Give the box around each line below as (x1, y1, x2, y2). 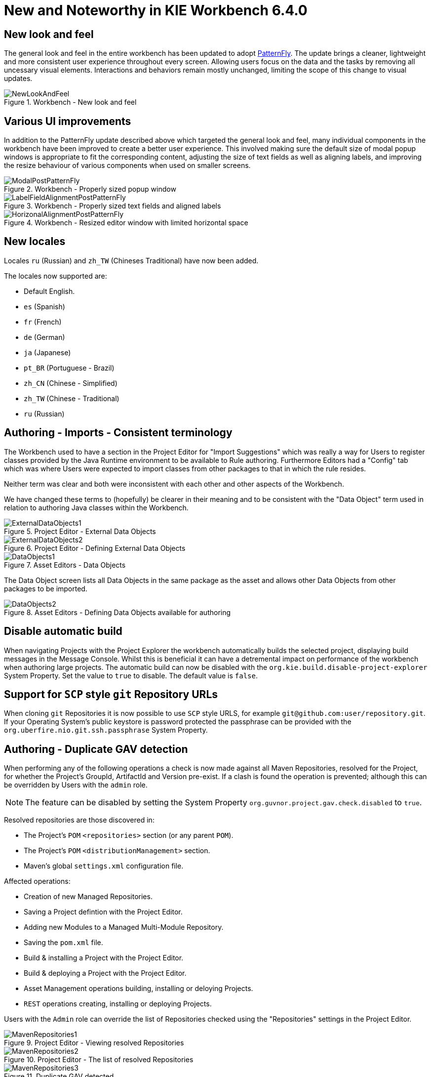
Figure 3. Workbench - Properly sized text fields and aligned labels (4, 202, 221, 210)
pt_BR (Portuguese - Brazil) (24, 363, 115, 372)
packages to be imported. (4, 584, 87, 593)
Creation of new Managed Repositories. (24, 892, 153, 901)
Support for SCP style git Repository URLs (4, 688, 218, 701)
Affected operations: (4, 877, 71, 886)
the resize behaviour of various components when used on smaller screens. (4, 161, 251, 170)
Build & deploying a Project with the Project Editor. (24, 969, 187, 978)
